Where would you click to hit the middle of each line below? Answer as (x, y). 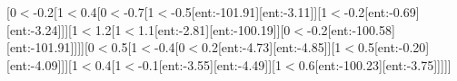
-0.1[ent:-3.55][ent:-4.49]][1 (210, 64)
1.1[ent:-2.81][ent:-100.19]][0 (214, 29)
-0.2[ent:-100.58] (351, 29)
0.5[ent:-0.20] (393, 47)
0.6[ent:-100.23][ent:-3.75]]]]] (375, 64)
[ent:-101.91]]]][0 (50, 47)
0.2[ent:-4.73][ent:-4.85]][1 (272, 47)
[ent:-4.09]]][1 (42, 64)
